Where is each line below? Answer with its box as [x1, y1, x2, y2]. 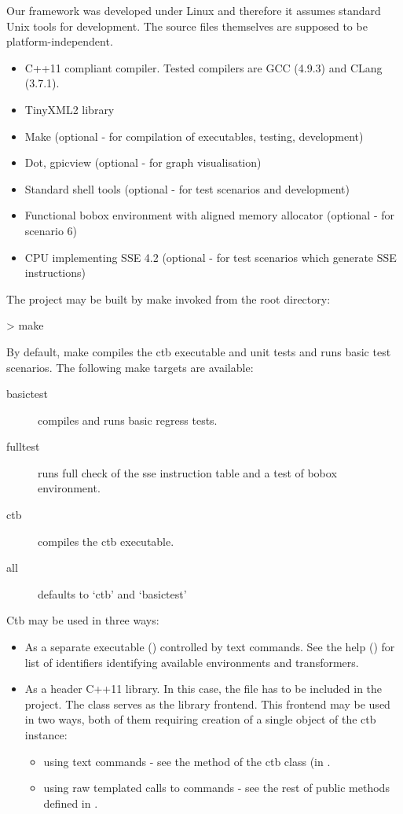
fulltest [6, 438, 40, 455]
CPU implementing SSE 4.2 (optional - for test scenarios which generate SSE [24, 249, 397, 265]
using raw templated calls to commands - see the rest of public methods [43, 779, 390, 796]
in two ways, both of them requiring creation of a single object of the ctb [24, 711, 376, 727]
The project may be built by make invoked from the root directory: [6, 290, 331, 307]
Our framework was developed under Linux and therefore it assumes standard [6, 2, 381, 18]
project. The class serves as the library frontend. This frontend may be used [24, 695, 390, 712]
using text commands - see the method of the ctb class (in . [43, 753, 331, 769]
